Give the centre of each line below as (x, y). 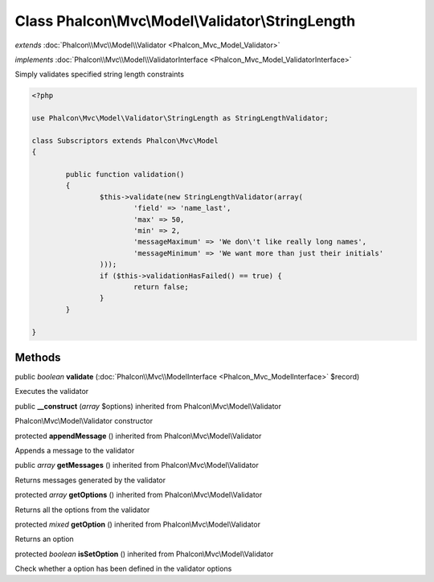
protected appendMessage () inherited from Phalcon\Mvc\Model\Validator (138, 436)
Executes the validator (52, 391)
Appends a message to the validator (75, 450)
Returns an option (44, 539)
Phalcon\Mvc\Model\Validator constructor (84, 421)
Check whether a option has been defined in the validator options (123, 569)
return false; (161, 287)
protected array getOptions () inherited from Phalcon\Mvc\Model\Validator (139, 495)
